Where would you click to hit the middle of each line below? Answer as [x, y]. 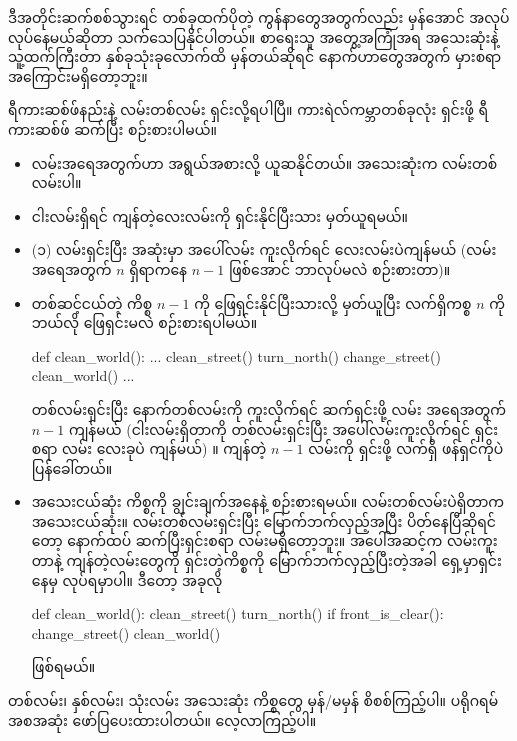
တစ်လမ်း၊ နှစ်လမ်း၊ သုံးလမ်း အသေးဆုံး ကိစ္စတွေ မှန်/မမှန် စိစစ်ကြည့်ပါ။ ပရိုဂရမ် [253, 700]
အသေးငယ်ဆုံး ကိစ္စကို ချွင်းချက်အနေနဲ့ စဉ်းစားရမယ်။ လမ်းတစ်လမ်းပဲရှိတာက [268, 501]
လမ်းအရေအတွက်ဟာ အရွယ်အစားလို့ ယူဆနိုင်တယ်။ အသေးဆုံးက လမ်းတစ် [264, 162]
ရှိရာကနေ [158, 268]
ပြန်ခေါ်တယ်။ [72, 467]
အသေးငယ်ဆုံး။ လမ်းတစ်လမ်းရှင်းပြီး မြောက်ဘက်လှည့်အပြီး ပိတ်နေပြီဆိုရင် [263, 520]
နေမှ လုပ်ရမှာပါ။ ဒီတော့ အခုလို [127, 579]
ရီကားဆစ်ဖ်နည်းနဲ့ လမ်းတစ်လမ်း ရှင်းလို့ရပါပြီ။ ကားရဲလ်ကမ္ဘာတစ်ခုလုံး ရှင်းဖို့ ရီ [248, 109]
